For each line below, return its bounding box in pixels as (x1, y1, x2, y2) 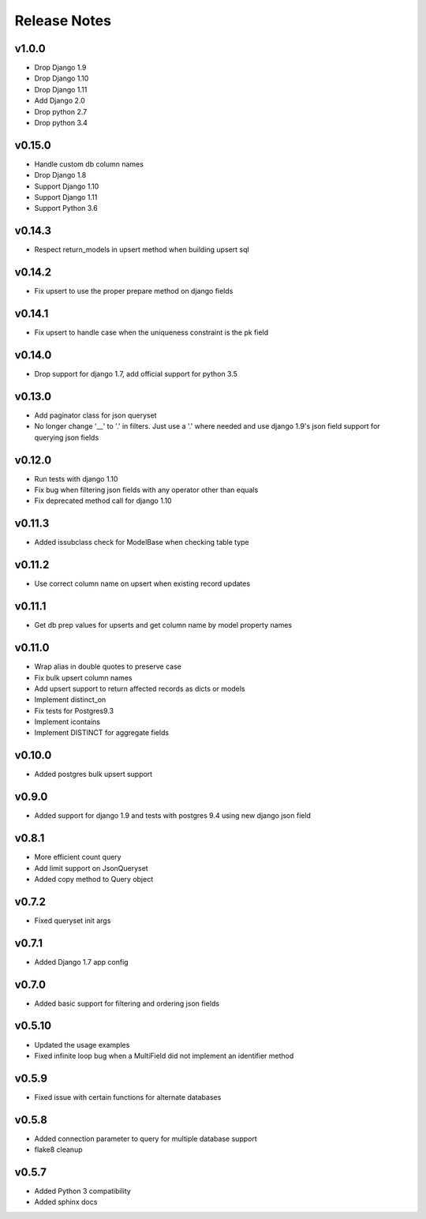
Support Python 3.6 (34, 204, 98, 213)
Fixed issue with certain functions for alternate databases (34, 1092, 222, 1101)
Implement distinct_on (34, 695, 106, 704)
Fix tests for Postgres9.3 (34, 706, 114, 715)
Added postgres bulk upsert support (34, 770, 153, 779)
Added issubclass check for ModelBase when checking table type (34, 538, 250, 547)
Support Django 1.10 (34, 182, 99, 191)
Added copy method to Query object (34, 874, 154, 883)
